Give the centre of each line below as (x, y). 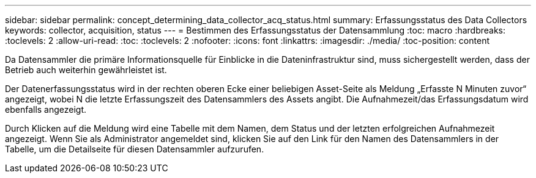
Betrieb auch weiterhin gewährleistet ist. (86, 70)
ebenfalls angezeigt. (46, 109)
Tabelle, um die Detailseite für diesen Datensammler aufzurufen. (135, 149)
